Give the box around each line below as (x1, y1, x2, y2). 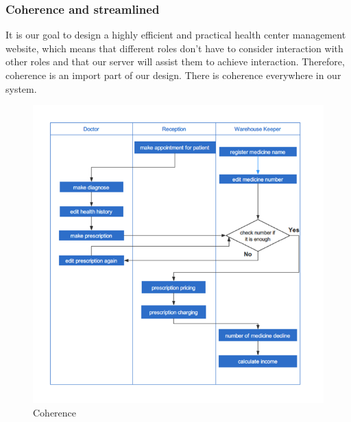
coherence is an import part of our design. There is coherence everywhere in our (5, 68, 341, 82)
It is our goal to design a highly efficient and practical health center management (5, 27, 346, 42)
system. (5, 81, 37, 96)
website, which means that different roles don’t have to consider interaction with (5, 41, 343, 55)
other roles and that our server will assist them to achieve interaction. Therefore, (5, 54, 345, 69)
